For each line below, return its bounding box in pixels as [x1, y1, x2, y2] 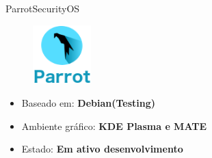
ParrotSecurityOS [5, 1, 80, 15]
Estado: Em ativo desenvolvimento [21, 142, 183, 156]
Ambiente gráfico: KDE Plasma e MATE [21, 118, 207, 133]
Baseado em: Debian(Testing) [21, 95, 156, 109]
